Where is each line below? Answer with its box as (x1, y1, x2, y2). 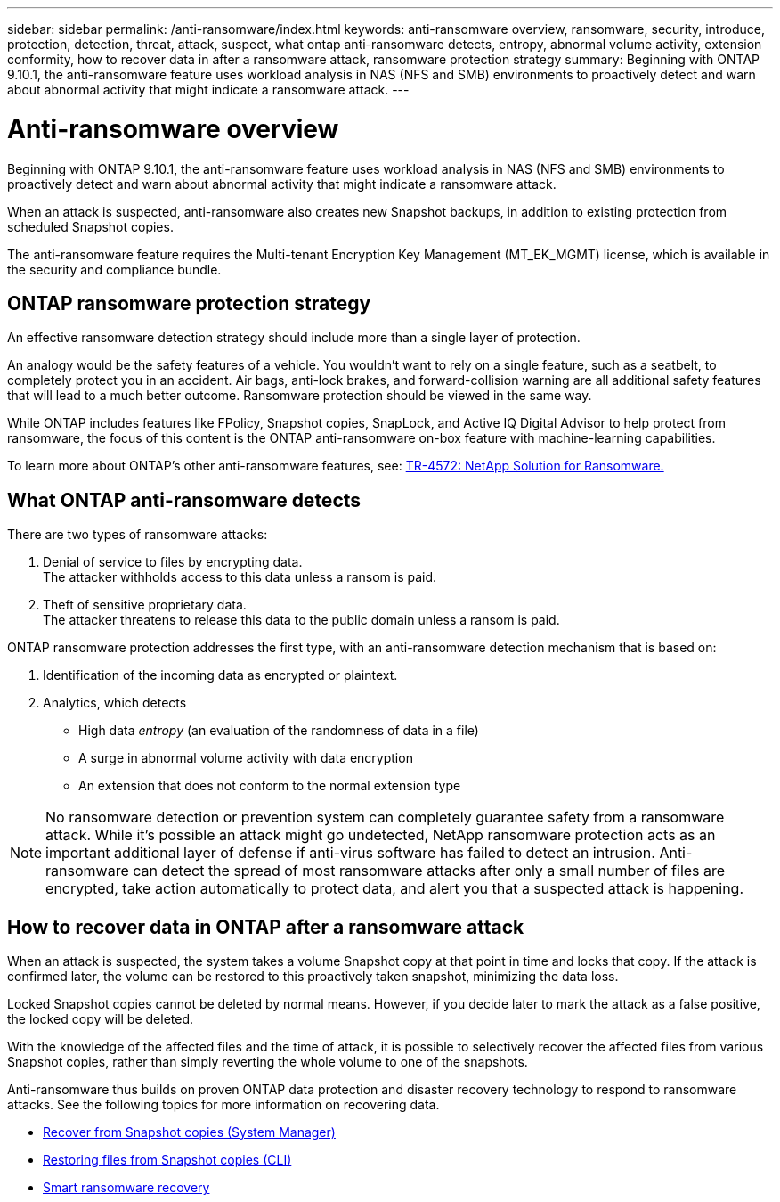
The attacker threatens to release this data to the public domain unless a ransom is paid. (43, 612, 560, 628)
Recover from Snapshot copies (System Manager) (43, 1124, 336, 1141)
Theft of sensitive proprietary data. (43, 597, 247, 613)
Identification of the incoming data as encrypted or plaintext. (43, 667, 398, 683)
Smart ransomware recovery (43, 1180, 210, 1196)
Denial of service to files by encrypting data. (43, 554, 303, 570)
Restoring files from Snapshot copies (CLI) (43, 1152, 292, 1168)
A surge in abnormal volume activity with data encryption (78, 750, 413, 766)
